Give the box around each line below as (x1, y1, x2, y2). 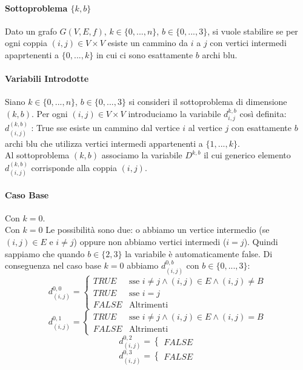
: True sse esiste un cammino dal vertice (31, 121, 180, 134)
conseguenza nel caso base (5, 259, 101, 272)
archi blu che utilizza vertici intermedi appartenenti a (5, 136, 203, 149)
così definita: (239, 107, 287, 119)
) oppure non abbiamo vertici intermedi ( (73, 235, 227, 248)
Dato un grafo (5, 24, 57, 37)
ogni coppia (5, 36, 48, 49)
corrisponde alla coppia (31, 161, 117, 173)
